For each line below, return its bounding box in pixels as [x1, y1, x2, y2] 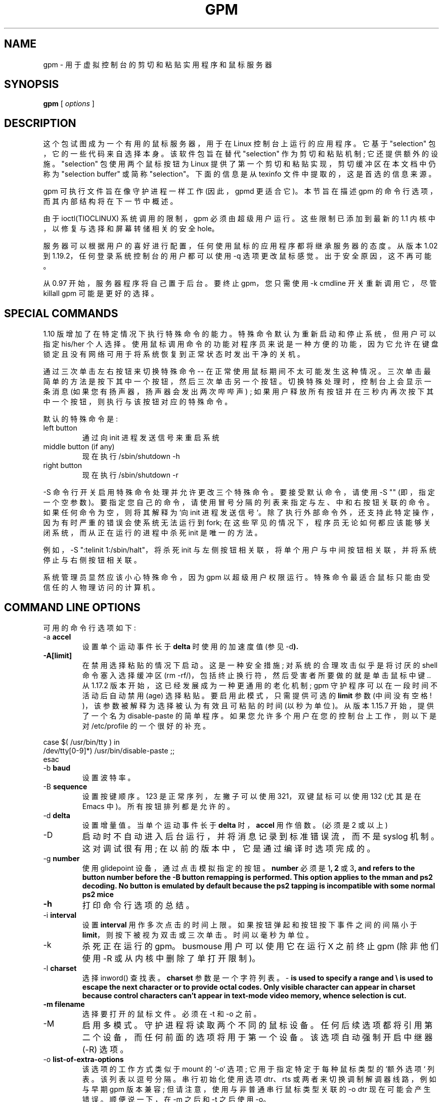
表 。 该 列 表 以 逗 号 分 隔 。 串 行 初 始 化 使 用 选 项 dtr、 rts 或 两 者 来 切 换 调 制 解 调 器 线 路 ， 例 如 [82, 1074, 436, 1083]
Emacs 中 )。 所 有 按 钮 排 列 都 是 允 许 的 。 [82, 801, 234, 811]
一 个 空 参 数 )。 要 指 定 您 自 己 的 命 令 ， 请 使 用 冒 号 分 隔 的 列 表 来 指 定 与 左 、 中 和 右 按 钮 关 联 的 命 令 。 [43, 498, 434, 507]
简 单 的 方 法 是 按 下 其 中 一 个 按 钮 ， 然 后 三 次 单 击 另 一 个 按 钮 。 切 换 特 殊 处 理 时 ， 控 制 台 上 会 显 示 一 [43, 377, 431, 386]
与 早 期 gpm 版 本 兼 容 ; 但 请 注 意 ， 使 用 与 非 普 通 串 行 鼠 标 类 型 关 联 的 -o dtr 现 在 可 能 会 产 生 [82, 1084, 431, 1093]
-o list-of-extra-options [43, 1054, 124, 1064]
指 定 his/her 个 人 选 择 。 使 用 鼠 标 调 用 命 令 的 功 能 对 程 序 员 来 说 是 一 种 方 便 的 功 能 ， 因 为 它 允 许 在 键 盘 [43, 340, 438, 349]
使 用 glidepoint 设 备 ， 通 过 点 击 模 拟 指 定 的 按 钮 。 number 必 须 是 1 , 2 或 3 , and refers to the [82, 863, 415, 872]
